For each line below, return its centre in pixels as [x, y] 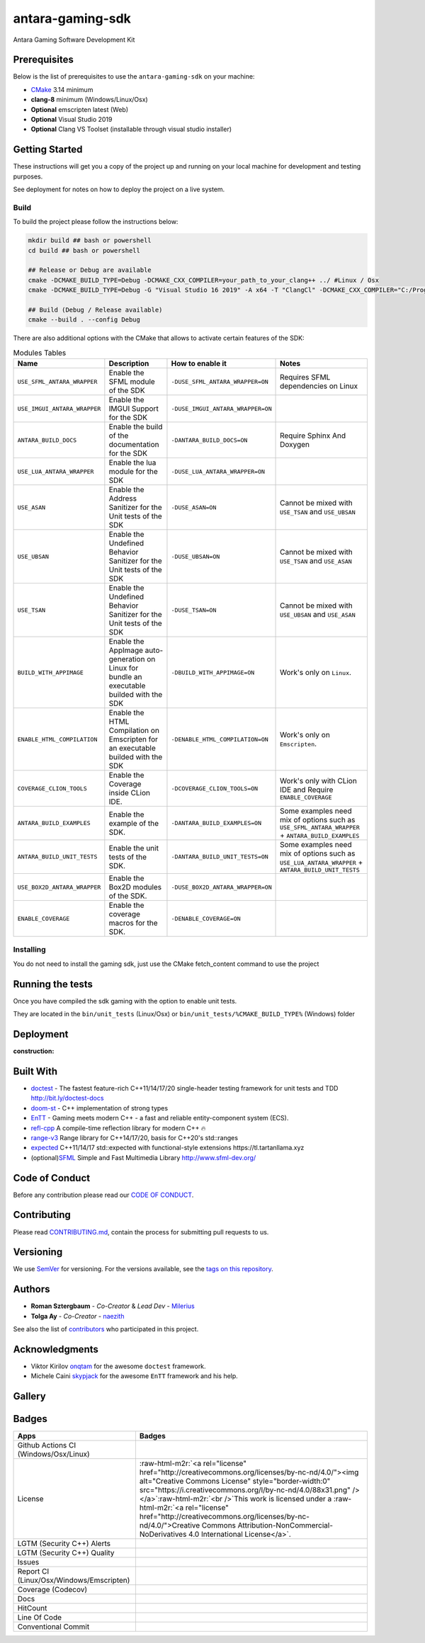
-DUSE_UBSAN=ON [195, 556]
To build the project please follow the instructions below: [96, 222]
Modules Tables [40, 353]
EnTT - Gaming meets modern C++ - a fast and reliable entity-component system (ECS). [160, 1118]
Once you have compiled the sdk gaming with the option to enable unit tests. [125, 1001]
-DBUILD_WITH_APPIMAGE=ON [213, 672]
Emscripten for [134, 739]
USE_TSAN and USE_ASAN [316, 561]
